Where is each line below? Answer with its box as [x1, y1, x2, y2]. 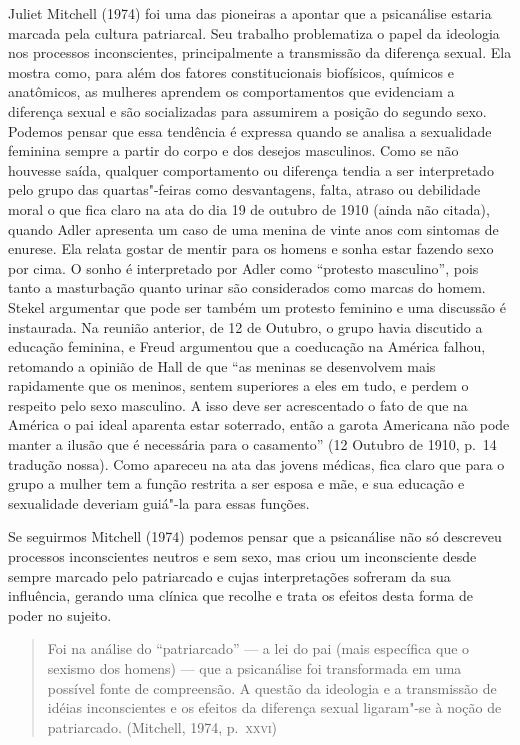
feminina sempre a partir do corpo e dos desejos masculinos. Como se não [8, 140, 459, 161]
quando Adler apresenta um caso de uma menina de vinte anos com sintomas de [8, 218, 499, 239]
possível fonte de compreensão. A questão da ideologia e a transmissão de [47, 677, 497, 698]
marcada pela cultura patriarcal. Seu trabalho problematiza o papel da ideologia [8, 22, 500, 43]
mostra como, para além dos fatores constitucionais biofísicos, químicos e [8, 61, 454, 82]
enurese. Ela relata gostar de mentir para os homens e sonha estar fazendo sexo [8, 238, 494, 259]
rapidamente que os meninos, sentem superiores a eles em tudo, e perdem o [8, 375, 469, 396]
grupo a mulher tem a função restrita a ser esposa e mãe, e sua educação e [8, 473, 465, 494]
